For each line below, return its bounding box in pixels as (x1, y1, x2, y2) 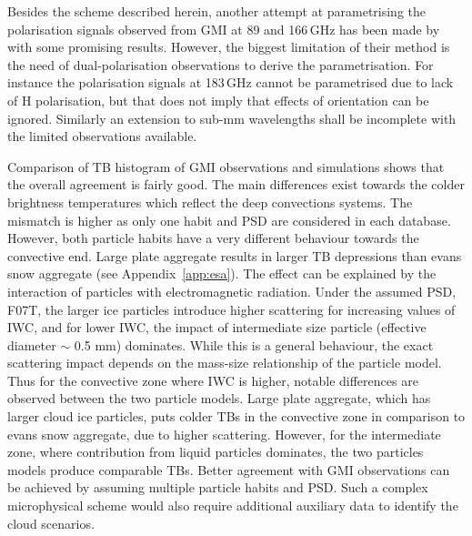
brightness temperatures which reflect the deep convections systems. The (7, 192, 413, 211)
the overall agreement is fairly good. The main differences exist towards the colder (7, 175, 465, 194)
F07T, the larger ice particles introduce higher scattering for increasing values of (7, 299, 456, 319)
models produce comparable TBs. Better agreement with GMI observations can (7, 460, 450, 479)
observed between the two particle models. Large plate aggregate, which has (7, 389, 431, 408)
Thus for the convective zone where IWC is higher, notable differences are (7, 370, 418, 389)
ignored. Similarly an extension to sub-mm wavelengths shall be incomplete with (7, 108, 457, 127)
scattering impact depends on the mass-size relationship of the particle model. (7, 353, 442, 372)
